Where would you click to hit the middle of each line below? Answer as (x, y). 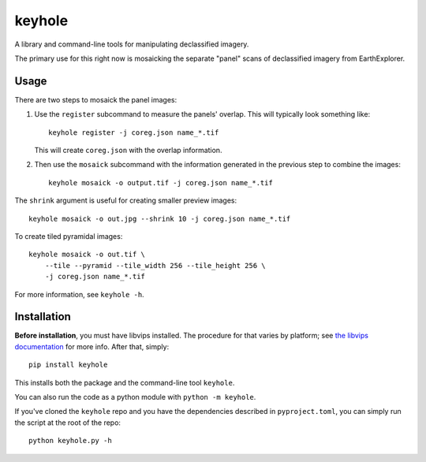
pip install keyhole (68, 365)
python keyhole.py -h (70, 441)
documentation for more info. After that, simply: (92, 346)
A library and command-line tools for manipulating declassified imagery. (132, 44)
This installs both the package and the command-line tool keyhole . (125, 382)
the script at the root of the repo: (68, 423)
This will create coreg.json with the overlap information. (128, 151)
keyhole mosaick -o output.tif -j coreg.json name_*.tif (161, 183)
